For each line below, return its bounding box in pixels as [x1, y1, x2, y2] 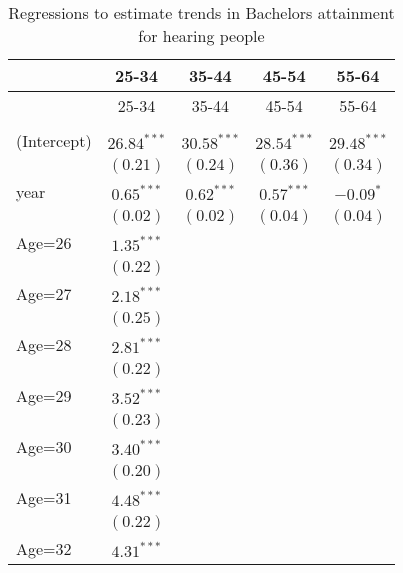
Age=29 [16, 384, 72, 407]
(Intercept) [16, 129, 92, 152]
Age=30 [16, 435, 72, 458]
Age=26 [16, 231, 72, 254]
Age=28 [16, 333, 72, 356]
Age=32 [16, 537, 72, 560]
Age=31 [16, 486, 72, 509]
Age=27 [16, 282, 72, 305]
